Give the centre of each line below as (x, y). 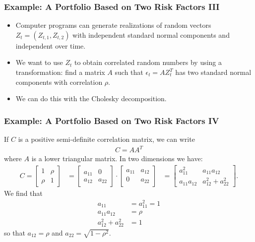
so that (15, 232)
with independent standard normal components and (151, 34)
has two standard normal (213, 72)
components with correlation (59, 82)
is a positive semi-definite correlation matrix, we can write (106, 139)
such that (129, 72)
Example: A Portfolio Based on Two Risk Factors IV (112, 120)
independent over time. (51, 45)
